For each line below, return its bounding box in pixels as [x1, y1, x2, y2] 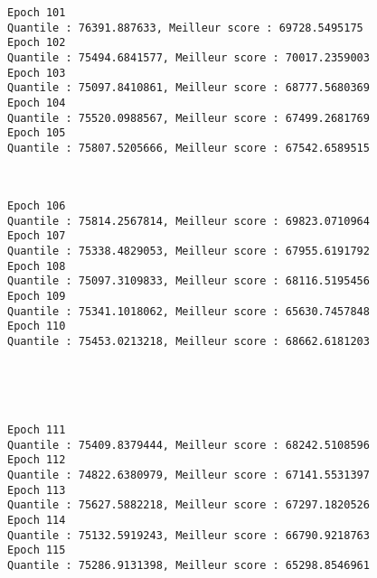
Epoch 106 [7, 200, 66, 213]
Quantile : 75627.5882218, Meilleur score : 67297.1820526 [7, 499, 370, 512]
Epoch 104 [7, 96, 66, 109]
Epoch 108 [7, 259, 66, 273]
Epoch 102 [7, 36, 66, 50]
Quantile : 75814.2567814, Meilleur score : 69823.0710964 [7, 214, 370, 228]
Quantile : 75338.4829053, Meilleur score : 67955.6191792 [7, 245, 370, 258]
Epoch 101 [7, 6, 66, 19]
